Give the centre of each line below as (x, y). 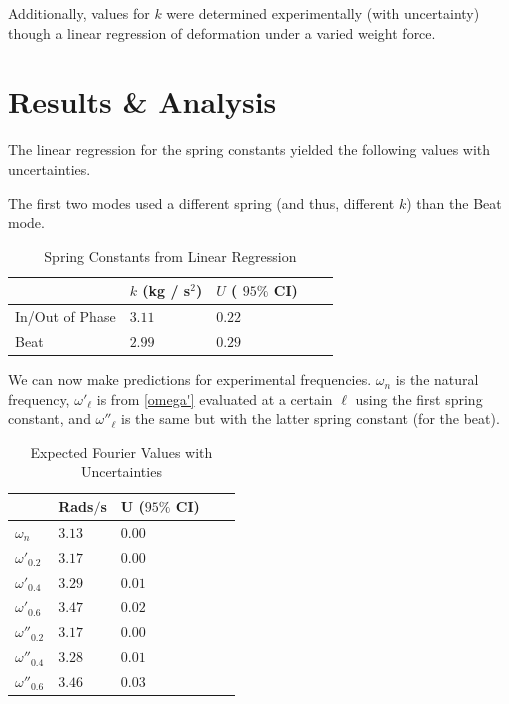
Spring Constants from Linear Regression (170, 255)
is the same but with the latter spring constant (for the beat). (310, 418)
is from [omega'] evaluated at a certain (214, 398)
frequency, (39, 398)
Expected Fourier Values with (121, 451)
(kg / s (166, 290)
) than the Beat (454, 202)
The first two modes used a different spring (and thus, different (201, 202)
